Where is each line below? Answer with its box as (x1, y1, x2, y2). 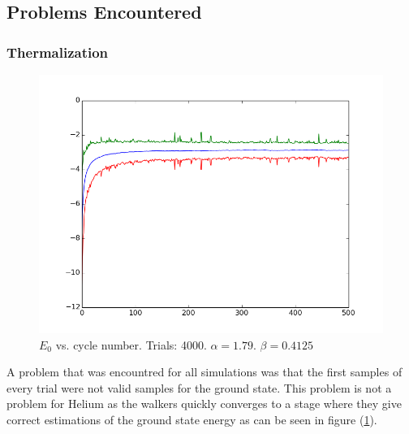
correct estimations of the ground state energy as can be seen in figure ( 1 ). (6, 410, 377, 427)
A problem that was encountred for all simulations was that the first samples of (6, 363, 403, 380)
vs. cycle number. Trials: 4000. (55, 336, 207, 353)
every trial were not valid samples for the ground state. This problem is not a (6, 379, 392, 396)
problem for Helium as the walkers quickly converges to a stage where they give (6, 395, 402, 412)
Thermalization (6, 41, 109, 62)
